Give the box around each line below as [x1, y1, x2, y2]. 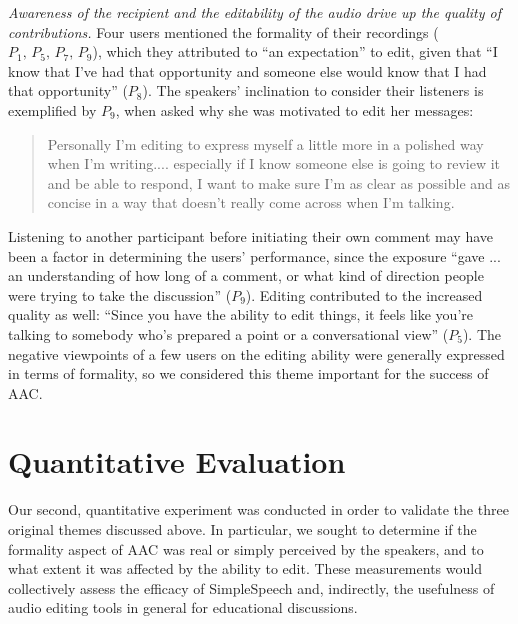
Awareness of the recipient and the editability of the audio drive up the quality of [8, 2, 501, 22]
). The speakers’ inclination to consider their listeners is [142, 80, 484, 101]
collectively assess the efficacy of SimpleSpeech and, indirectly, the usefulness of [8, 577, 495, 598]
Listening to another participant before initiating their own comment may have [8, 225, 494, 246]
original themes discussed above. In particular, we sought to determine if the [8, 519, 477, 539]
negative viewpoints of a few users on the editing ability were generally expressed [8, 343, 505, 364]
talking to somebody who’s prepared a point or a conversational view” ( [8, 323, 449, 344]
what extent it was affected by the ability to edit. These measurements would [8, 558, 482, 579]
